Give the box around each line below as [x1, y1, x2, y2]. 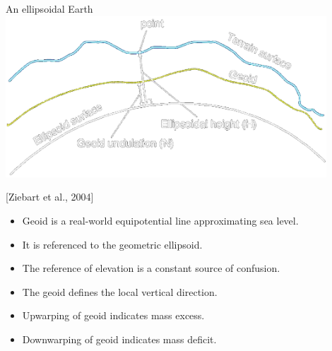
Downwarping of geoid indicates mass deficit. [22, 331, 217, 346]
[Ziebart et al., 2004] [6, 189, 94, 204]
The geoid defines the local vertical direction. [22, 284, 218, 299]
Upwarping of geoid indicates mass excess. [22, 308, 205, 323]
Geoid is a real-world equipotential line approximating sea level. [22, 213, 299, 227]
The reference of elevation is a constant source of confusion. [22, 261, 280, 275]
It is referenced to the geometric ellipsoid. [22, 237, 203, 251]
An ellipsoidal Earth [6, 1, 93, 16]
